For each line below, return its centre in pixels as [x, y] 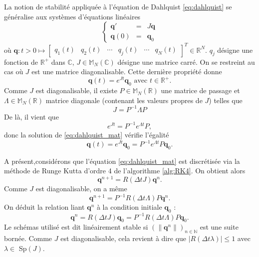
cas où [14, 71]
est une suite [219, 227]
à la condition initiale [129, 207]
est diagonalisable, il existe [76, 90]
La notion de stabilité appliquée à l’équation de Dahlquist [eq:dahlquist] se [118, 6]
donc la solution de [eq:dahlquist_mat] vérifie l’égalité [87, 134]
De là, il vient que [31, 116]
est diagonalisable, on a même [81, 189]
